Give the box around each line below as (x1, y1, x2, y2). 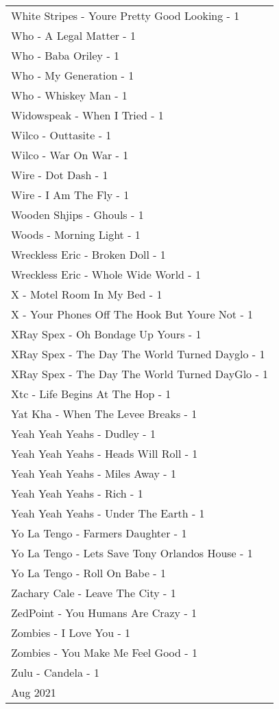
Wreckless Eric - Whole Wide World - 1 (11, 266, 201, 282)
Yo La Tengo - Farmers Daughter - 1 (11, 525, 187, 541)
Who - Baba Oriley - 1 (11, 47, 120, 63)
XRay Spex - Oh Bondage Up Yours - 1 (11, 326, 202, 342)
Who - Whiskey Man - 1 (11, 87, 128, 103)
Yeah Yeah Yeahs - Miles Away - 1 (11, 465, 177, 481)
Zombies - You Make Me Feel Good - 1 (11, 644, 197, 660)
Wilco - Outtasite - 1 (11, 127, 112, 143)
